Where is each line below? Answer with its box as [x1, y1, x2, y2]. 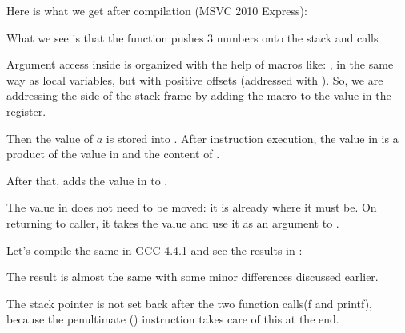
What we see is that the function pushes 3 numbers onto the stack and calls [6, 29, 379, 46]
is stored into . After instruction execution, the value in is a [106, 129, 399, 146]
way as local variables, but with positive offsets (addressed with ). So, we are [6, 71, 383, 88]
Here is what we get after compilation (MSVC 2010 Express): [6, 2, 307, 18]
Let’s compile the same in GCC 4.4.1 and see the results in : [6, 241, 303, 258]
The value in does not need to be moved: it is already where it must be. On [6, 199, 377, 216]
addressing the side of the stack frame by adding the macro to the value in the [6, 87, 391, 104]
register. [6, 102, 46, 119]
